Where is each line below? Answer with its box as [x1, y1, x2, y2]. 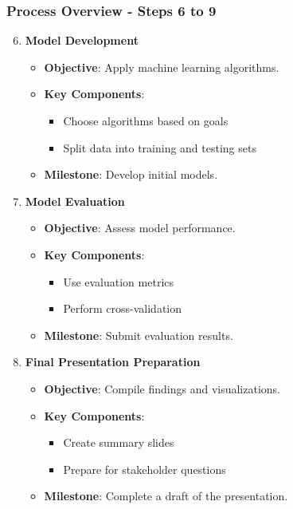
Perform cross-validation [63, 300, 182, 317]
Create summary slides [63, 434, 174, 451]
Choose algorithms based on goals [63, 112, 229, 128]
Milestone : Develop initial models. [44, 166, 218, 183]
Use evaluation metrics [63, 273, 174, 290]
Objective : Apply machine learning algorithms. [44, 58, 279, 75]
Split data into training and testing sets [63, 139, 256, 156]
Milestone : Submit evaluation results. [44, 326, 233, 343]
